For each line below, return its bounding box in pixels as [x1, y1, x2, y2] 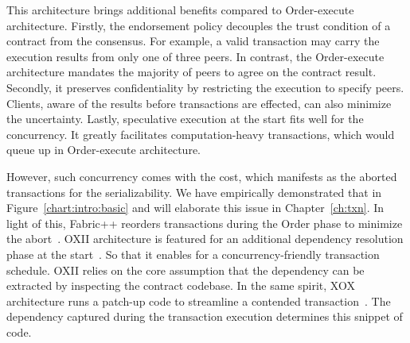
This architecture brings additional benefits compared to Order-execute [6, 2, 354, 17]
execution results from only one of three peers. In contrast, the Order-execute [6, 48, 385, 64]
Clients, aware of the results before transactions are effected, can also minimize [6, 94, 392, 111]
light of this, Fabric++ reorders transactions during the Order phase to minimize [6, 214, 403, 231]
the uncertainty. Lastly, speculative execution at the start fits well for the [6, 110, 364, 127]
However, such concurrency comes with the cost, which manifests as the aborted [6, 168, 397, 184]
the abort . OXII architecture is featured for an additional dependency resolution [6, 230, 404, 247]
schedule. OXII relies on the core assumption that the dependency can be [6, 261, 365, 278]
